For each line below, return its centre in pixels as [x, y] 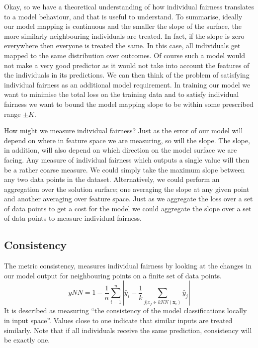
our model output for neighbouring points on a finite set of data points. [113, 275]
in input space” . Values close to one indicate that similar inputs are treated [118, 320]
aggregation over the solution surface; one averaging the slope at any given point [127, 189]
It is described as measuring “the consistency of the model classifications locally [126, 310]
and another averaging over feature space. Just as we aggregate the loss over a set [129, 199]
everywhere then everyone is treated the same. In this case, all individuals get [122, 45]
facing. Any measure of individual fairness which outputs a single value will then [127, 159]
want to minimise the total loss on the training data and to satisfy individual [122, 94]
